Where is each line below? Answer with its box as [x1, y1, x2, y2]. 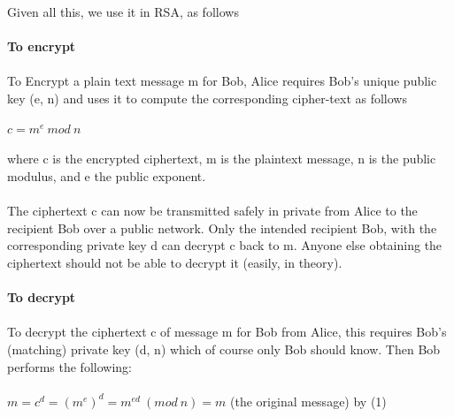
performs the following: [7, 357, 132, 375]
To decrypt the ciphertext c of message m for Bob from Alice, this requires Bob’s [7, 322, 447, 341]
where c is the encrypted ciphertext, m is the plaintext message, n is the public [7, 149, 436, 168]
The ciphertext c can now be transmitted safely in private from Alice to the [7, 201, 418, 220]
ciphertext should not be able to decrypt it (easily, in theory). [7, 253, 342, 271]
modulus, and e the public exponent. [7, 167, 206, 186]
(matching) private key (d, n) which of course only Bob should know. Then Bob [7, 339, 441, 358]
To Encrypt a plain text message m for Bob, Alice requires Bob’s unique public [7, 71, 437, 89]
